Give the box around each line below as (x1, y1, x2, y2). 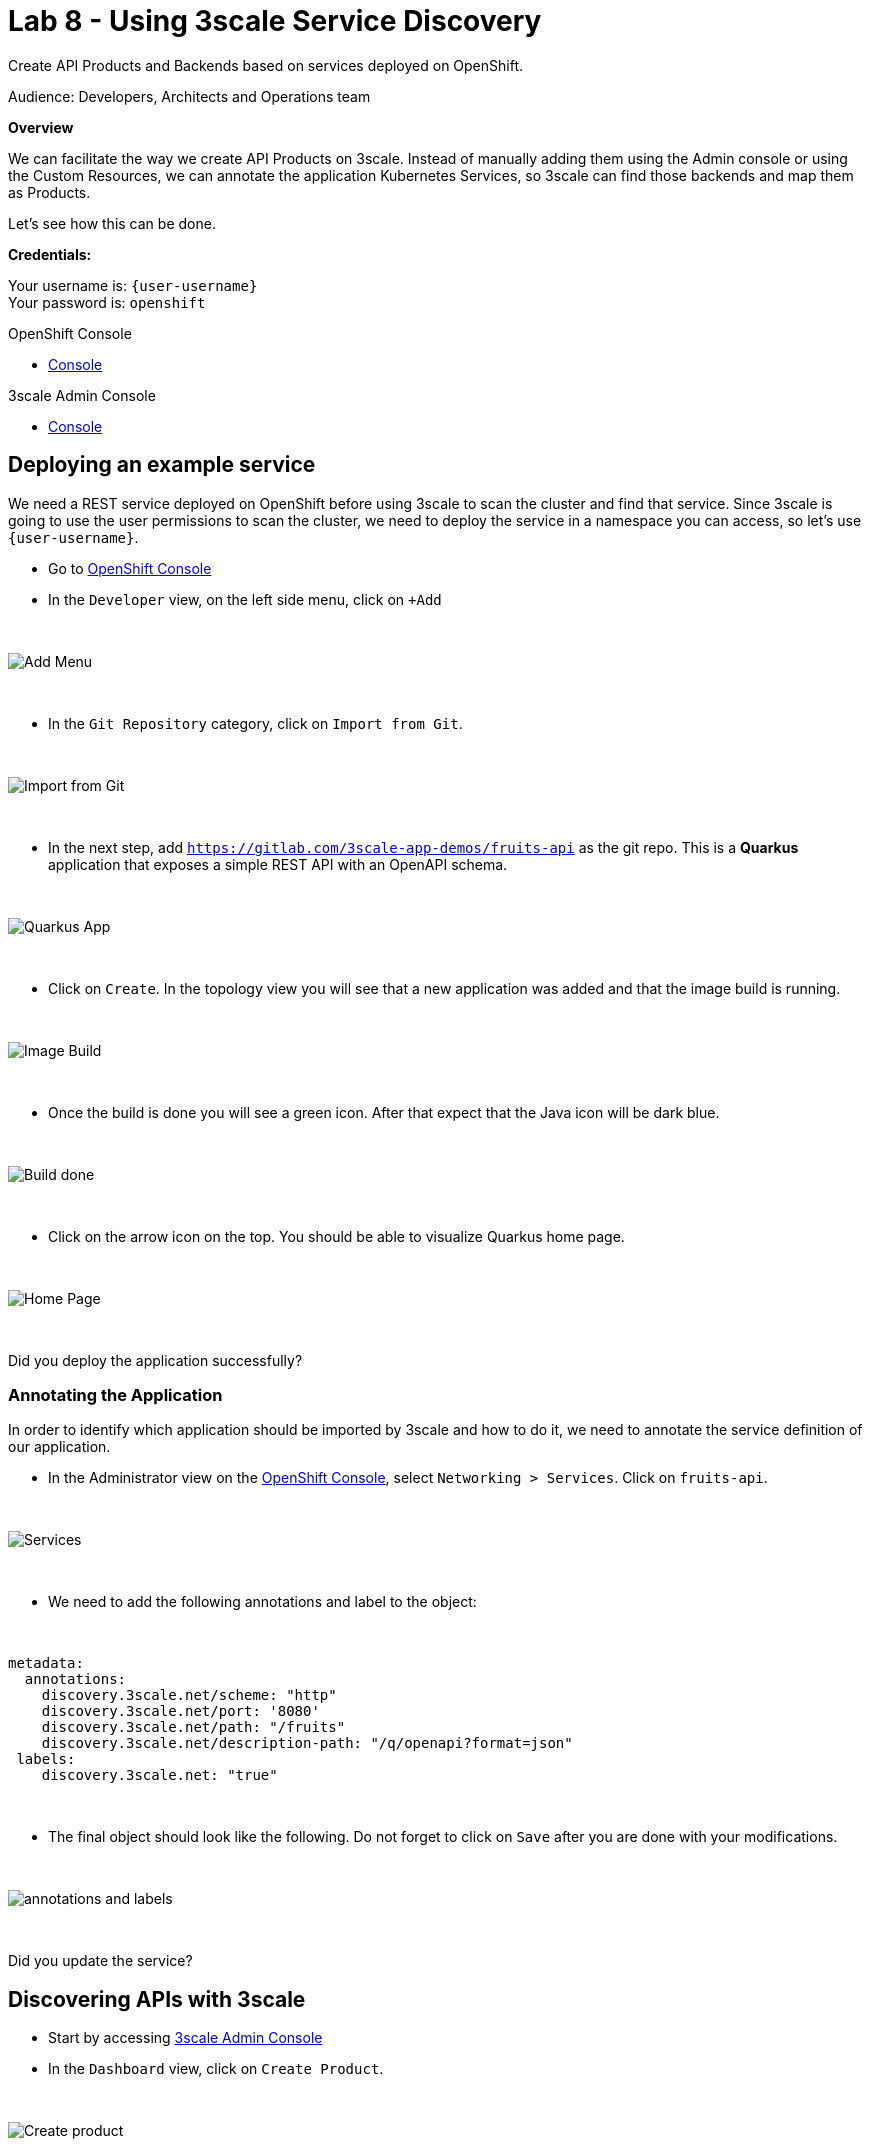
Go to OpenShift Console (48, 559, 212, 577)
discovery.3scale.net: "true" (41, 1767, 278, 1784)
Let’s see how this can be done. (8, 214, 216, 232)
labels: (16, 1751, 76, 1768)
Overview (8, 118, 74, 136)
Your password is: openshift (8, 293, 206, 311)
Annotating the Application (8, 1384, 223, 1405)
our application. (8, 1438, 111, 1456)
